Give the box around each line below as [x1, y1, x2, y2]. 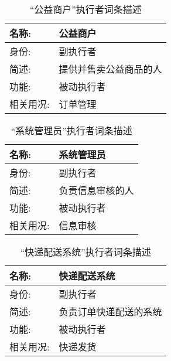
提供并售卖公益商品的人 [59, 62, 162, 76]
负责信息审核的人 [59, 183, 134, 197]
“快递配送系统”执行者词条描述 [20, 245, 151, 258]
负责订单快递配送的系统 [59, 305, 162, 318]
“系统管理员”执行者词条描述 [11, 124, 132, 137]
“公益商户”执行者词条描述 [29, 2, 142, 16]
